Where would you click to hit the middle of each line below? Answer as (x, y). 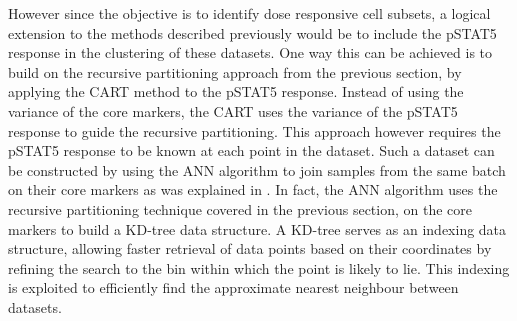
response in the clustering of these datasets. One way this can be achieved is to (250, 52)
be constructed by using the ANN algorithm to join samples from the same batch (257, 169)
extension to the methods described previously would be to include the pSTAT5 (252, 32)
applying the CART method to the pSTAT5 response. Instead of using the (236, 91)
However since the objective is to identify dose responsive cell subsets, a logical (249, 13)
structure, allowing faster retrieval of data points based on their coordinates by (250, 248)
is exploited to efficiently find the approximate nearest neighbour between (233, 287)
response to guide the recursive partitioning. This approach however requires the (254, 130)
